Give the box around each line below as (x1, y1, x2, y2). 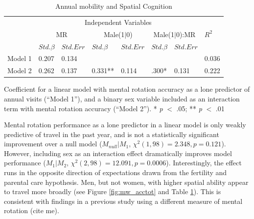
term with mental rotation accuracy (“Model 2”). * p (4, 103, 163, 113)
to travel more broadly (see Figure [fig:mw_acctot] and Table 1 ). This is (4, 186, 221, 197)
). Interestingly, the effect (166, 158, 242, 168)
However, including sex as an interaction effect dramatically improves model (4, 148, 232, 158)
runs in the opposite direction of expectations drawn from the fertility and (4, 167, 227, 178)
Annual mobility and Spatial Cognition (55, 1, 172, 11)
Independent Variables (84, 17, 152, 27)
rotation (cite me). (4, 205, 59, 216)
